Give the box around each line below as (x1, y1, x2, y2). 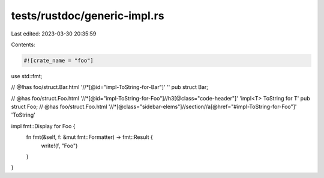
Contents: (11, 41, 35, 48)
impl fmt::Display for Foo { (11, 122, 76, 129)
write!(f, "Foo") (41, 142, 78, 149)
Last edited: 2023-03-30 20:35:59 (11, 30, 97, 37)
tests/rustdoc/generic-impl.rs (11, 9, 164, 22)
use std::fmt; (11, 72, 43, 79)
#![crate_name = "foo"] (23, 57, 94, 64)
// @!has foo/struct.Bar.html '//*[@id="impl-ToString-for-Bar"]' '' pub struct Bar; (11, 84, 208, 91)
